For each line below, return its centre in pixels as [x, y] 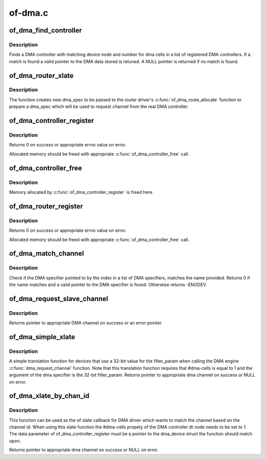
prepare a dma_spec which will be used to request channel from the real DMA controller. [99, 106]
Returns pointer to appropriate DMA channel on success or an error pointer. [86, 323]
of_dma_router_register [46, 206]
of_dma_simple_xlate [42, 337]
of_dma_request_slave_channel [59, 299]
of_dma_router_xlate [41, 76]
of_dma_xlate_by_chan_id [49, 396]
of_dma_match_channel [47, 254]
